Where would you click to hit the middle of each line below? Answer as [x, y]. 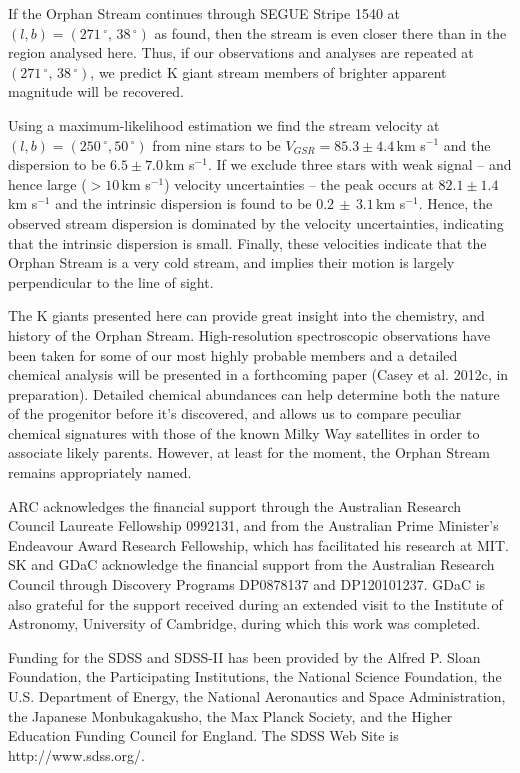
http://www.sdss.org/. [76, 754]
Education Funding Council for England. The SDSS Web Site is [203, 735]
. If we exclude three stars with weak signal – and [359, 164]
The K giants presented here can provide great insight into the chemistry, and [246, 315]
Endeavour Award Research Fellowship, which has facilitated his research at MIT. [258, 544]
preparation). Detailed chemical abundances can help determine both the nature [254, 393]
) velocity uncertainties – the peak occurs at [299, 183]
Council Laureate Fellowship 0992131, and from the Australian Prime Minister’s [253, 525]
